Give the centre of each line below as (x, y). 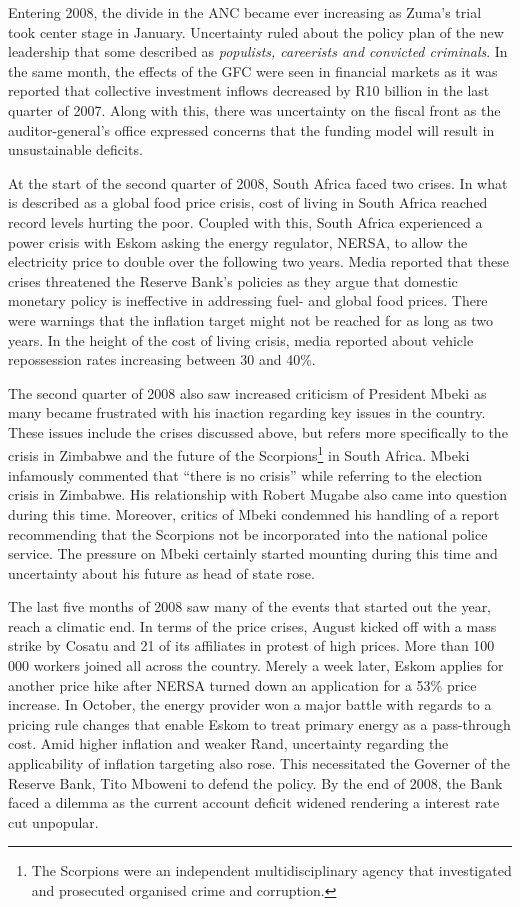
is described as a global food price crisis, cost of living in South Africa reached (248, 202)
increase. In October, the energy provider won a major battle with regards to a (250, 704)
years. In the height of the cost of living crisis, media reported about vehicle (241, 339)
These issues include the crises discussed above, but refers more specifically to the (258, 431)
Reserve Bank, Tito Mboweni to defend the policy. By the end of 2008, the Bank (255, 782)
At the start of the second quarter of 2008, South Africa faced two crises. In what (258, 182)
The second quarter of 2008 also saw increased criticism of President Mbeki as (247, 392)
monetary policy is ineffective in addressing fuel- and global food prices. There (248, 300)
